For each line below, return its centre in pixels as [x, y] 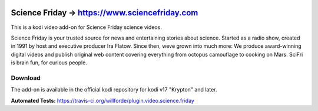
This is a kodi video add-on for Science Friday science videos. [86, 27]
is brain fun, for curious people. [49, 63]
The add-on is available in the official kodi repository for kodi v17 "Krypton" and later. [114, 90]
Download [26, 78]
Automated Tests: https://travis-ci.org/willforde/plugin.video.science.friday [102, 100]
